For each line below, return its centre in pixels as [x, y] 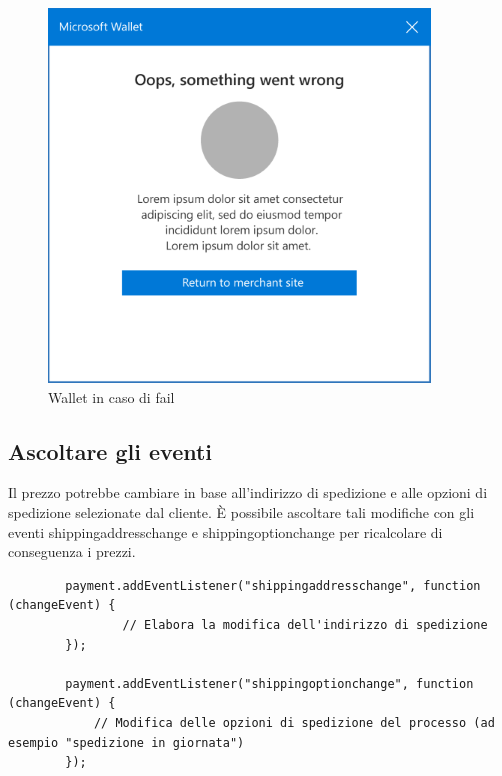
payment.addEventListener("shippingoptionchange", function [269, 683]
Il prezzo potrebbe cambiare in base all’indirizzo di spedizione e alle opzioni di [248, 492]
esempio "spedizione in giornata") [126, 742]
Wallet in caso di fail [111, 396]
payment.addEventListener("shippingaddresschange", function [273, 585]
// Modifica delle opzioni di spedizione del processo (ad [294, 722]
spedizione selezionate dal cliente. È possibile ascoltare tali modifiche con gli [241, 511]
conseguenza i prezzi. [72, 551]
